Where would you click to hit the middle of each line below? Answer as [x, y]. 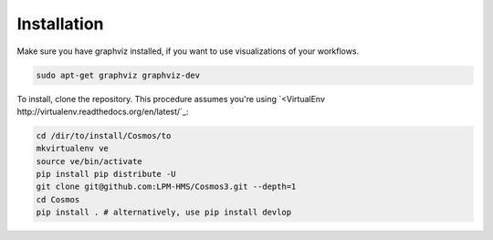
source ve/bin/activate [89, 161]
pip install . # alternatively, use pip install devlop [164, 213]
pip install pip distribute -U [106, 174]
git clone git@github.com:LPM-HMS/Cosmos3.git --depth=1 [166, 187]
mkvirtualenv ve [73, 149]
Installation [60, 24]
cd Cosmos [58, 199]
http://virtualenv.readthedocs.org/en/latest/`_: [103, 111]
